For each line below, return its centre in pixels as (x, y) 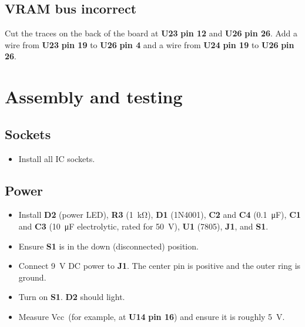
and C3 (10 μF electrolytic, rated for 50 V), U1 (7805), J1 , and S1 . (143, 226)
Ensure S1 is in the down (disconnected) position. (108, 246)
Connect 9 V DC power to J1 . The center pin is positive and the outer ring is (160, 266)
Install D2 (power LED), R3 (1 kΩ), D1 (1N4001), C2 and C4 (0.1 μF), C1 (160, 215)
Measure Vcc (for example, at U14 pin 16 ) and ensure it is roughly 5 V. (152, 316)
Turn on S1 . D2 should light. (72, 297)
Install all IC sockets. (57, 158)
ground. (32, 277)
